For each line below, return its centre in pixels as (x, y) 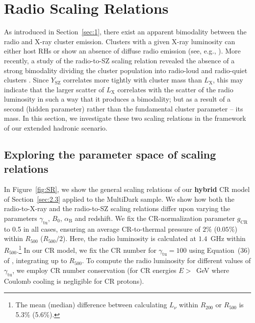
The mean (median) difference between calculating (91, 305)
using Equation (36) (219, 250)
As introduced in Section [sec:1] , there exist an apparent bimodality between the (125, 32)
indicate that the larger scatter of (54, 89)
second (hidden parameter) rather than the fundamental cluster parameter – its (124, 108)
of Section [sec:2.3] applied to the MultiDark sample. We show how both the (119, 199)
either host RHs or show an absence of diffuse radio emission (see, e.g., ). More (122, 51)
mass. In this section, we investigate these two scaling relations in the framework (125, 118)
